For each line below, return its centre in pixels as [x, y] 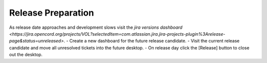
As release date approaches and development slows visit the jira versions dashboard [96, 27]
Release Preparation [51, 13]
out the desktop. [26, 55]
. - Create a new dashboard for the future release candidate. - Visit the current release [152, 41]
